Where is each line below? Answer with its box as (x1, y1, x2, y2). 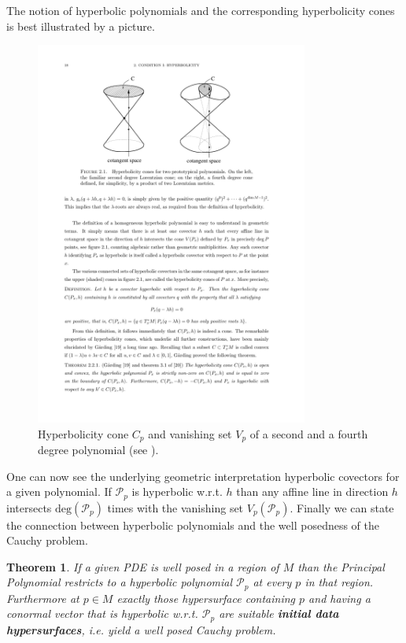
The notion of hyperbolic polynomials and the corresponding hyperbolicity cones (6, 2, 395, 18)
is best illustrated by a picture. (6, 17, 155, 34)
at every (253, 574, 292, 590)
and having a (308, 589, 371, 606)
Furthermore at (6, 589, 79, 606)
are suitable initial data (219, 605, 339, 622)
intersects (6, 499, 52, 516)
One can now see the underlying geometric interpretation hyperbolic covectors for (6, 467, 400, 484)
